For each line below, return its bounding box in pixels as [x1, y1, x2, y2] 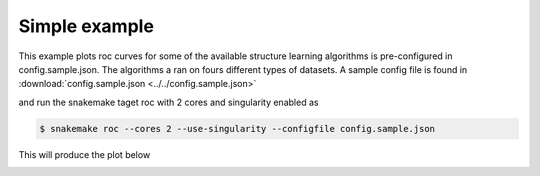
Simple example [18, 15, 155, 37]
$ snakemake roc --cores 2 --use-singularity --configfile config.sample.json [39, 123, 435, 134]
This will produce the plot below [18, 148, 151, 160]
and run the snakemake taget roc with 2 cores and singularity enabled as [18, 96, 319, 108]
